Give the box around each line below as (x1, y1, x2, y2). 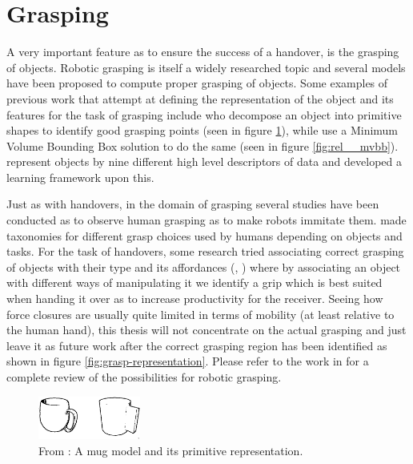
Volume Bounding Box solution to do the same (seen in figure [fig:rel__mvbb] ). (6, 137, 399, 154)
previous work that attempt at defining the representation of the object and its (6, 90, 394, 107)
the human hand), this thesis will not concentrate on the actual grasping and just (6, 321, 407, 338)
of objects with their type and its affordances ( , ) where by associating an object (6, 258, 401, 275)
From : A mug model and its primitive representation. (38, 442, 303, 458)
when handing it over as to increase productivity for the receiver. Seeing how (6, 290, 383, 307)
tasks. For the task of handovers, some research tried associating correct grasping (6, 243, 404, 260)
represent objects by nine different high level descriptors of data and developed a (6, 153, 403, 170)
